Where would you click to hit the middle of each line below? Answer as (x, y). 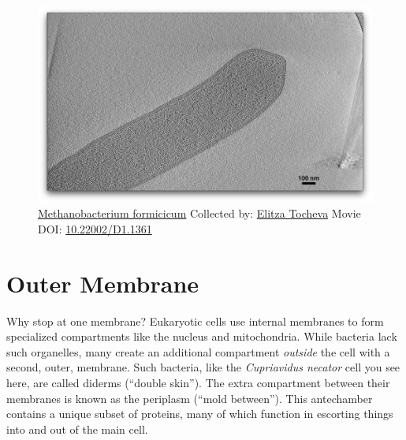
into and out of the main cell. (77, 429)
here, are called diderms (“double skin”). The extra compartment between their (198, 383)
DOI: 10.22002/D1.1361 (95, 228)
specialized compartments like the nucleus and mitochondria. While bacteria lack (202, 336)
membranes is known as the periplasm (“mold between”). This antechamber (190, 398)
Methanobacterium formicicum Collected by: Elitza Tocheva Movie (199, 213)
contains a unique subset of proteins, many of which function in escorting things (200, 414)
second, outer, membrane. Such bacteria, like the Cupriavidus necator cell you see (203, 367)
